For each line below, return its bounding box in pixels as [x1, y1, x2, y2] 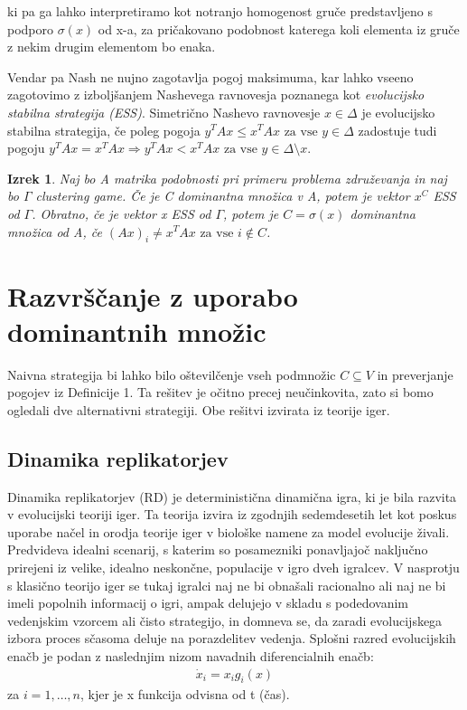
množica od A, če [7, 222, 102, 241]
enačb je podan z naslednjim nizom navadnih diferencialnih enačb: [7, 646, 374, 665]
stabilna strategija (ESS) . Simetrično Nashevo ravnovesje [7, 102, 321, 121]
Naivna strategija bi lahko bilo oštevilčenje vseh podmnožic [7, 364, 336, 383]
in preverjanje [377, 364, 453, 383]
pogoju [7, 138, 45, 157]
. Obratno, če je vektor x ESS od [32, 204, 211, 222]
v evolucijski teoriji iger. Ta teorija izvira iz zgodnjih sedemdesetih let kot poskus [7, 505, 457, 524]
